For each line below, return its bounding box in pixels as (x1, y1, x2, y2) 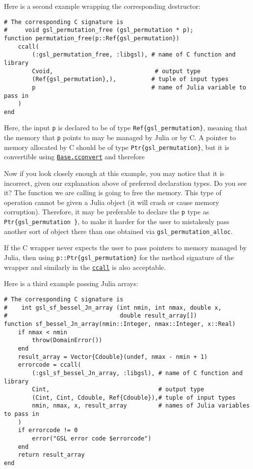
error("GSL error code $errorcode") (32, 435, 152, 442)
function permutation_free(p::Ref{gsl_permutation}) (4, 34, 179, 42)
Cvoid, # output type (32, 67, 201, 75)
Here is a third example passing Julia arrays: (4, 278, 138, 289)
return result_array (18, 451, 85, 459)
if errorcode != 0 (18, 427, 78, 434)
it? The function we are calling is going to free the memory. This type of (4, 187, 222, 198)
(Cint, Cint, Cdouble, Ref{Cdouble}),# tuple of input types (32, 394, 236, 401)
